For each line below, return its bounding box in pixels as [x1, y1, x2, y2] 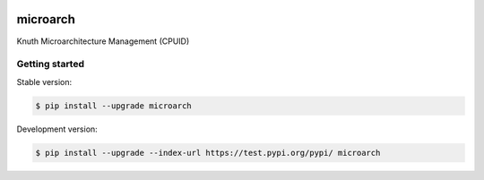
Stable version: [16, 76, 73, 87]
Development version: [16, 124, 98, 134]
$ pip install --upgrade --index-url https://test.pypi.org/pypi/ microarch [35, 148, 381, 158]
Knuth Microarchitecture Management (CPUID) [16, 36, 190, 47]
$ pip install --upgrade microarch [35, 100, 192, 111]
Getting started [16, 58, 85, 71]
